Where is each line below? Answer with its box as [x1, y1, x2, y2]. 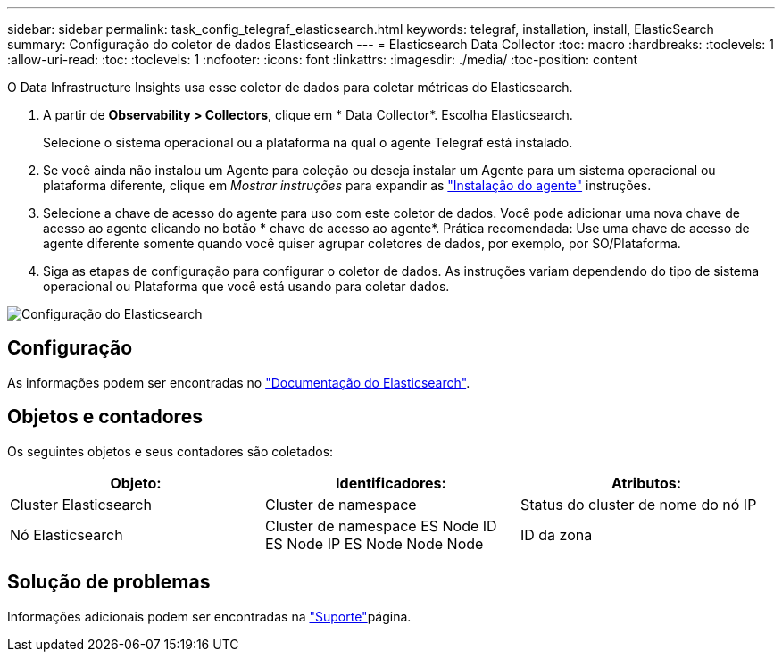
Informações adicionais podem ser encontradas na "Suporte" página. [7, 608, 412, 624]
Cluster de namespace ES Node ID [264, 516, 497, 535]
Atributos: [611, 473, 682, 492]
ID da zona [520, 525, 593, 544]
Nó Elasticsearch [10, 525, 123, 544]
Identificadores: [336, 473, 446, 492]
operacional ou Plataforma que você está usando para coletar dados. [43, 279, 450, 294]
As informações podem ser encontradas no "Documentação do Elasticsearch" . [7, 374, 470, 390]
